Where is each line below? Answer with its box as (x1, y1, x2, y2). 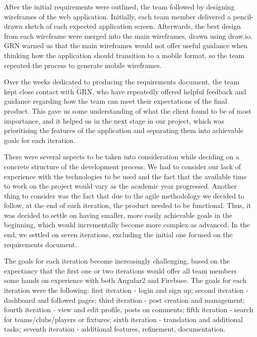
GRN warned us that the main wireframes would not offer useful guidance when (4, 40, 248, 51)
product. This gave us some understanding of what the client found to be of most (4, 105, 252, 116)
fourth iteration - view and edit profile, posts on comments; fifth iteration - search (4, 304, 254, 315)
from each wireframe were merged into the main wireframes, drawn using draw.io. (4, 30, 253, 41)
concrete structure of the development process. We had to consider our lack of (4, 161, 241, 171)
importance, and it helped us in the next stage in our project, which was (4, 115, 225, 126)
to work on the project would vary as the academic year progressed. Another (4, 181, 237, 191)
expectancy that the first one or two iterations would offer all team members (4, 265, 237, 275)
